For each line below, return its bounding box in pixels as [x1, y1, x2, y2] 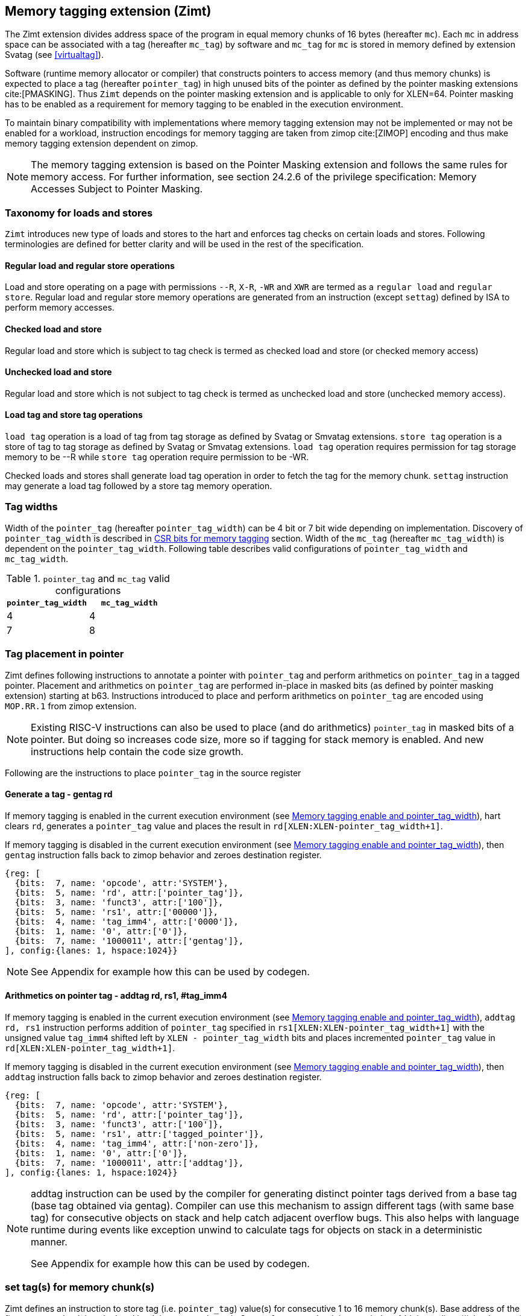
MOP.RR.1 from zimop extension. [5, 700, 137, 711]
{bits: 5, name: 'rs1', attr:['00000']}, [14, 906, 219, 917]
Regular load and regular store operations [5, 260, 175, 271]
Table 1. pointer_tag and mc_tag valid [6, 572, 170, 584]
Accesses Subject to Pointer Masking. [31, 183, 203, 195]
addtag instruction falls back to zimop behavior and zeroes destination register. [5, 1071, 322, 1082]
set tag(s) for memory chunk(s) [5, 1281, 155, 1294]
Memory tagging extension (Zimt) [5, 4, 212, 19]
